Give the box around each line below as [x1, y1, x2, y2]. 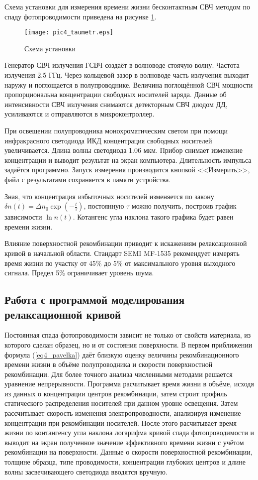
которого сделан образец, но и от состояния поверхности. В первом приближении [4, 339, 253, 350]
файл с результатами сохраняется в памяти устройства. [4, 174, 171, 184]
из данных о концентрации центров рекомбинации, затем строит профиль [4, 388, 227, 398]
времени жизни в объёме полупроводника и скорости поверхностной [4, 359, 213, 369]
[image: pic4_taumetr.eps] [24, 29, 113, 36]
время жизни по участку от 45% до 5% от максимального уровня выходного [4, 257, 236, 268]
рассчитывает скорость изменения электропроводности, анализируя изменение [4, 408, 241, 418]
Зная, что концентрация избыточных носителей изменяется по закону [4, 191, 214, 201]
